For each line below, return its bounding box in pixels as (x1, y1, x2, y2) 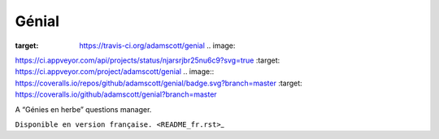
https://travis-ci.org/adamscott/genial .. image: (79, 41, 236, 50)
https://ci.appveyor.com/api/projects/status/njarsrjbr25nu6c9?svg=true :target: (15, 55, 280, 65)
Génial (15, 12, 60, 30)
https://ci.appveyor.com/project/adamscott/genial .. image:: (15, 67, 215, 76)
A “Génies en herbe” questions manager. (15, 104, 152, 114)
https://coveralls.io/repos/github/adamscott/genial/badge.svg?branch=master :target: (15, 78, 302, 88)
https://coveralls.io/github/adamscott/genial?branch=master (15, 89, 217, 99)
